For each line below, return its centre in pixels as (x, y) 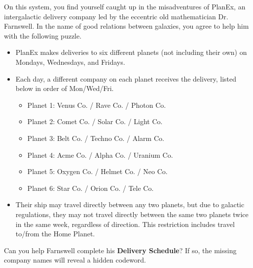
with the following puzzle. (43, 35)
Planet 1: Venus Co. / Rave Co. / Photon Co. (97, 105)
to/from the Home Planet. (55, 234)
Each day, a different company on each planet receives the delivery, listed (126, 78)
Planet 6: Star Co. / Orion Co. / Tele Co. (90, 188)
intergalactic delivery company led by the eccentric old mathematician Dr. (116, 16)
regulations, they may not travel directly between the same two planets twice (132, 214)
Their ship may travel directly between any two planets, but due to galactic (130, 204)
